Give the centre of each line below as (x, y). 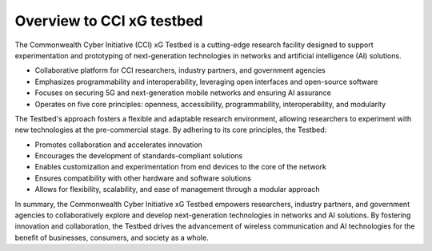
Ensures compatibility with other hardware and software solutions (143, 178)
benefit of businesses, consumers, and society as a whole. (112, 237)
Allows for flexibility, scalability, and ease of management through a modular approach (177, 189)
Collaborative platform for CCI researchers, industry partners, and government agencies (180, 70)
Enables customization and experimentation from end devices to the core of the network (181, 167)
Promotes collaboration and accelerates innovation (119, 145)
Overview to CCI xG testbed (109, 21)
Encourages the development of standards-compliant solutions (139, 156)
